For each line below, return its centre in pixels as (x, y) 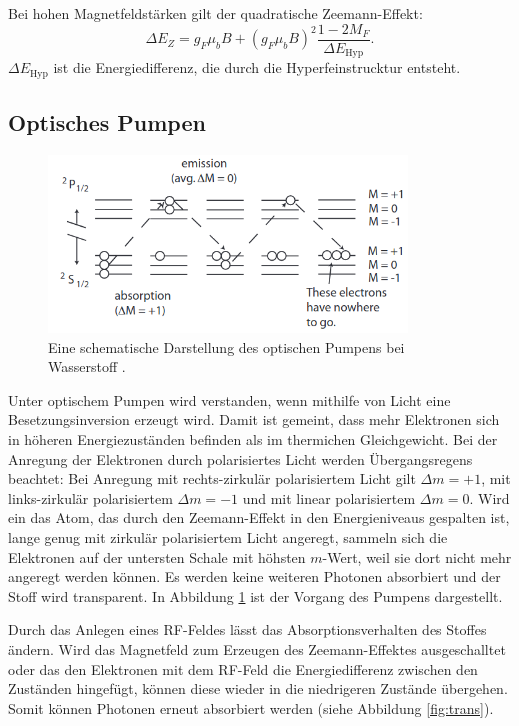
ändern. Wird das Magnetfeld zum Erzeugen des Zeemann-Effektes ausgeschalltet (257, 649)
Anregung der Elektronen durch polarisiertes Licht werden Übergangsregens (240, 458)
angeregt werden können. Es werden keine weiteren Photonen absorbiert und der (254, 576)
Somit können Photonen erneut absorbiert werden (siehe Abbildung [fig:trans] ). (251, 707)
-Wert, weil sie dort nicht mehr (417, 556)
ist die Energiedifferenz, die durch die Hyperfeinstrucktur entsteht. (257, 67)
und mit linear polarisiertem (329, 497)
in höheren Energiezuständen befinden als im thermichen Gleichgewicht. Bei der (253, 439)
